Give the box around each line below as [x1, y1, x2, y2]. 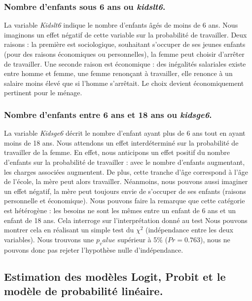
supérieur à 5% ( [117, 234, 168, 244]
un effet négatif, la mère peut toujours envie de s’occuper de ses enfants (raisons [4, 186, 246, 196]
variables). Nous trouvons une [4, 234, 94, 244]
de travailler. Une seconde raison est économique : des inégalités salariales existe [4, 58, 246, 69]
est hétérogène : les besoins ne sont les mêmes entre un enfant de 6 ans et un [4, 205, 236, 215]
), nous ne [200, 234, 230, 244]
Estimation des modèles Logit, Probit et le [4, 268, 226, 284]
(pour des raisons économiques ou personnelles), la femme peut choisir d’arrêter [4, 49, 245, 59]
